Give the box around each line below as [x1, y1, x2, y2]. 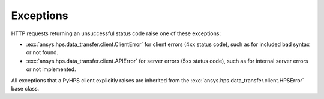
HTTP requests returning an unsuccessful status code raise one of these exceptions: [11, 30, 221, 37]
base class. [11, 85, 40, 92]
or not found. [26, 49, 59, 56]
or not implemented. [26, 66, 76, 73]
